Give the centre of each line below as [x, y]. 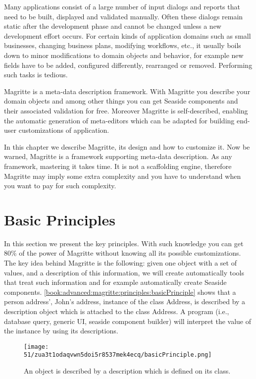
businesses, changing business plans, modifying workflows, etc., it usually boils [123, 45]
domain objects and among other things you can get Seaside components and [121, 101]
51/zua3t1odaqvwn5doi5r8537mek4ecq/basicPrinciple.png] [118, 355]
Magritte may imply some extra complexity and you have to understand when [123, 176]
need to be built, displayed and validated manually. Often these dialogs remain [124, 16]
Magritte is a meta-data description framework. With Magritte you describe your [127, 91]
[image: [36, 347]
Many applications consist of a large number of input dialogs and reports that [122, 6]
